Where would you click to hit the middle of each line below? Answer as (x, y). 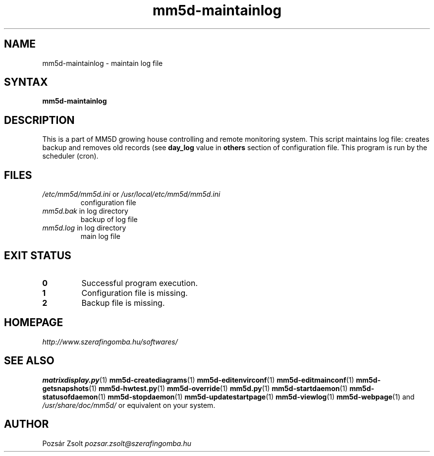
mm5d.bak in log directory (85, 211)
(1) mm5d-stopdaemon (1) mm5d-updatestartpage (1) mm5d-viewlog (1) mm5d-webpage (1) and (256, 397)
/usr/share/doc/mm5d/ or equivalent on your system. (129, 405)
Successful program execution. (140, 283)
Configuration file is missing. (135, 293)
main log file (100, 236)
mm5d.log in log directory (84, 228)
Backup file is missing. (123, 303)
